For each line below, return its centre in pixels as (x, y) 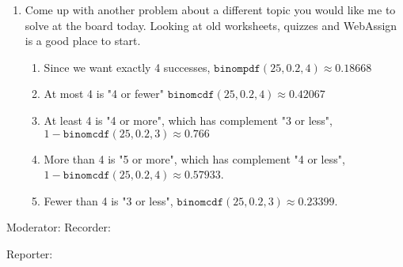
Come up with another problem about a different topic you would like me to (210, 9)
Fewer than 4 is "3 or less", (108, 200)
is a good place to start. (83, 41)
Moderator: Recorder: (59, 227)
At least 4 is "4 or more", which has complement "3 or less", (188, 120)
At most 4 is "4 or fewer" (104, 94)
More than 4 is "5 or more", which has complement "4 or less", (194, 158)
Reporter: (30, 253)
